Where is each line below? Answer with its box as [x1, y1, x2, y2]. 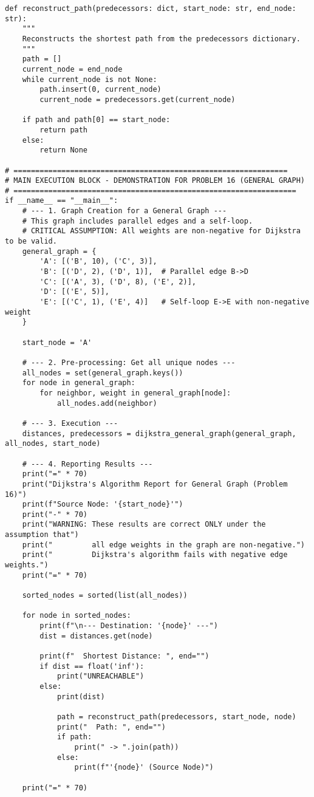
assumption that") [5, 530, 79, 539]
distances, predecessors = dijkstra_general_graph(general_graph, [22, 429, 296, 438]
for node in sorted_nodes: [22, 611, 131, 620]
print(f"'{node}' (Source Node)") [74, 763, 214, 772]
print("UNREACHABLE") [56, 672, 145, 681]
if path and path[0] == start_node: [22, 115, 171, 125]
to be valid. [5, 237, 57, 246]
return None [39, 146, 88, 155]
